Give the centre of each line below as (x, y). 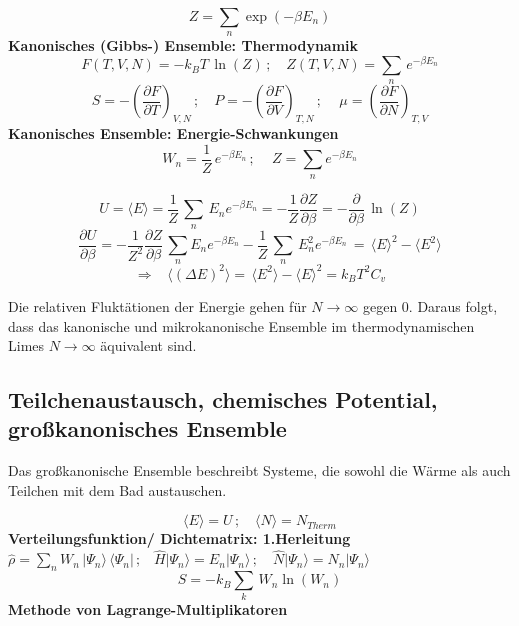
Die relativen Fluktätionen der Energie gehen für (157, 305)
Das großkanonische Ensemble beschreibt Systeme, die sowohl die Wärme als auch (259, 470)
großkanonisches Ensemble (147, 428)
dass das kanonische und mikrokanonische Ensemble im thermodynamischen (241, 325)
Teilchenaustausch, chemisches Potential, (223, 399)
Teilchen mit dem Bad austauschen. (117, 489)
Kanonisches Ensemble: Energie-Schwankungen (173, 133)
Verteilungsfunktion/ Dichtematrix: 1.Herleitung (179, 538)
